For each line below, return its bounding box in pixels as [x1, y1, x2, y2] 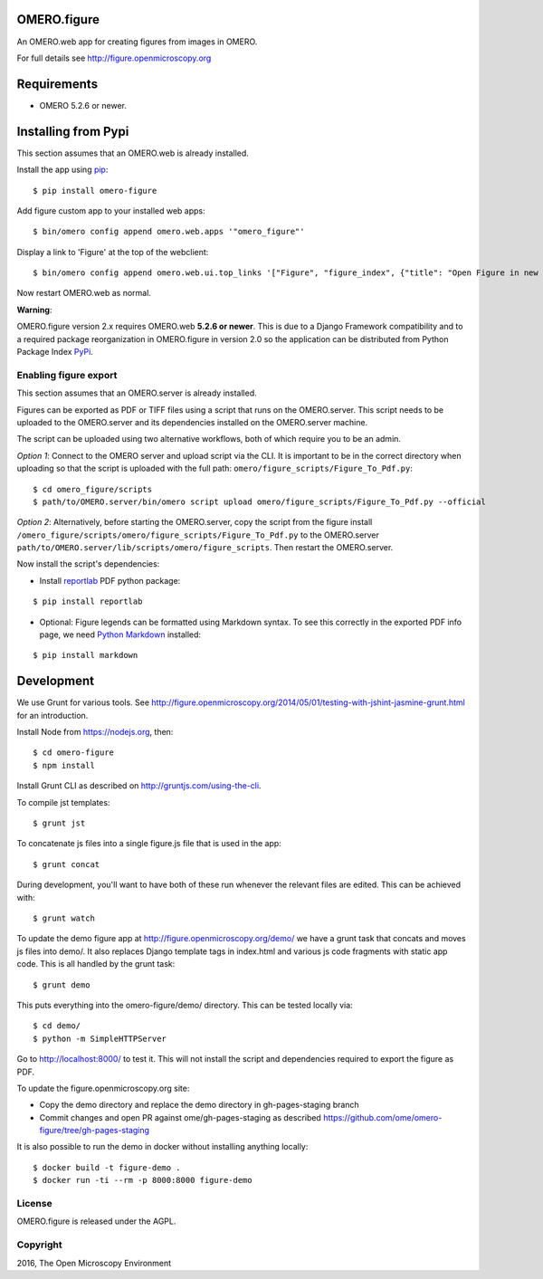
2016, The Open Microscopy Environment [16, 1257, 172, 1268]
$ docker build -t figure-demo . [33, 1162, 181, 1172]
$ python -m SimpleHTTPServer [33, 1033, 167, 1044]
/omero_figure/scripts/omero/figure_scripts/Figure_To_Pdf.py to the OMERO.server [16, 530, 379, 540]
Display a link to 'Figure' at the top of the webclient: [16, 246, 209, 257]
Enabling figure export [16, 368, 118, 381]
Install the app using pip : [16, 164, 109, 176]
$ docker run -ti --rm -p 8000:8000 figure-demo [33, 1175, 252, 1186]
